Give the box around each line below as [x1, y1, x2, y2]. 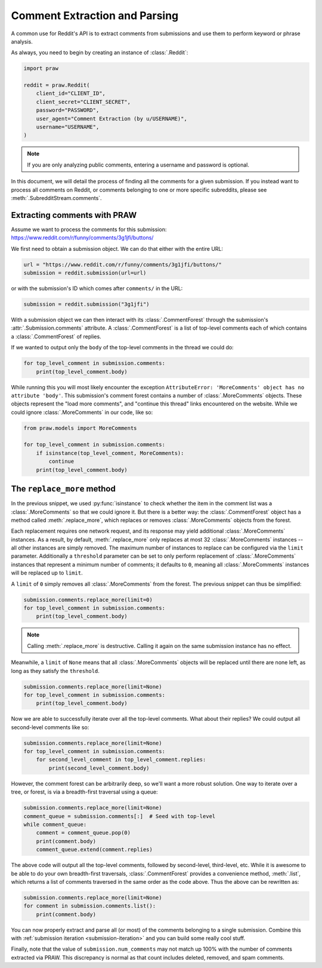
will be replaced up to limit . [11, 569, 83, 576]
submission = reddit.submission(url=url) [23, 269, 147, 276]
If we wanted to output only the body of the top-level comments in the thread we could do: [11, 344, 234, 351]
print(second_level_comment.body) [48, 764, 150, 772]
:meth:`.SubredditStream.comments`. [11, 194, 102, 201]
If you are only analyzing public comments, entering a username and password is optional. [27, 161, 250, 168]
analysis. [11, 38, 33, 45]
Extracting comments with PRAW [11, 210, 137, 220]
